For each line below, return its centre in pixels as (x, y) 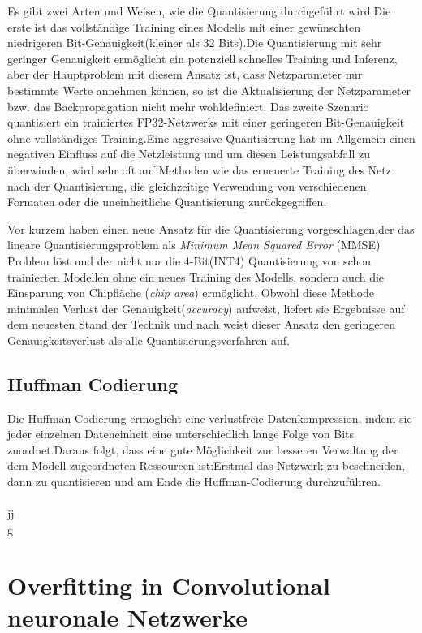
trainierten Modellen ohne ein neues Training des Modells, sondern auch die (196, 276)
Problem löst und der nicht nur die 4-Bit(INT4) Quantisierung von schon (189, 260)
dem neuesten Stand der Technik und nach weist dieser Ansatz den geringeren (202, 324)
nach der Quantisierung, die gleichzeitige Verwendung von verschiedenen (187, 185)
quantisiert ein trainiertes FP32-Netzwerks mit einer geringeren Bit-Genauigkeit (206, 122)
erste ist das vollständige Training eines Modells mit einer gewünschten (184, 26)
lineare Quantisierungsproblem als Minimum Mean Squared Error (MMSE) (194, 245)
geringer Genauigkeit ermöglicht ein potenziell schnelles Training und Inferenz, (202, 58)
